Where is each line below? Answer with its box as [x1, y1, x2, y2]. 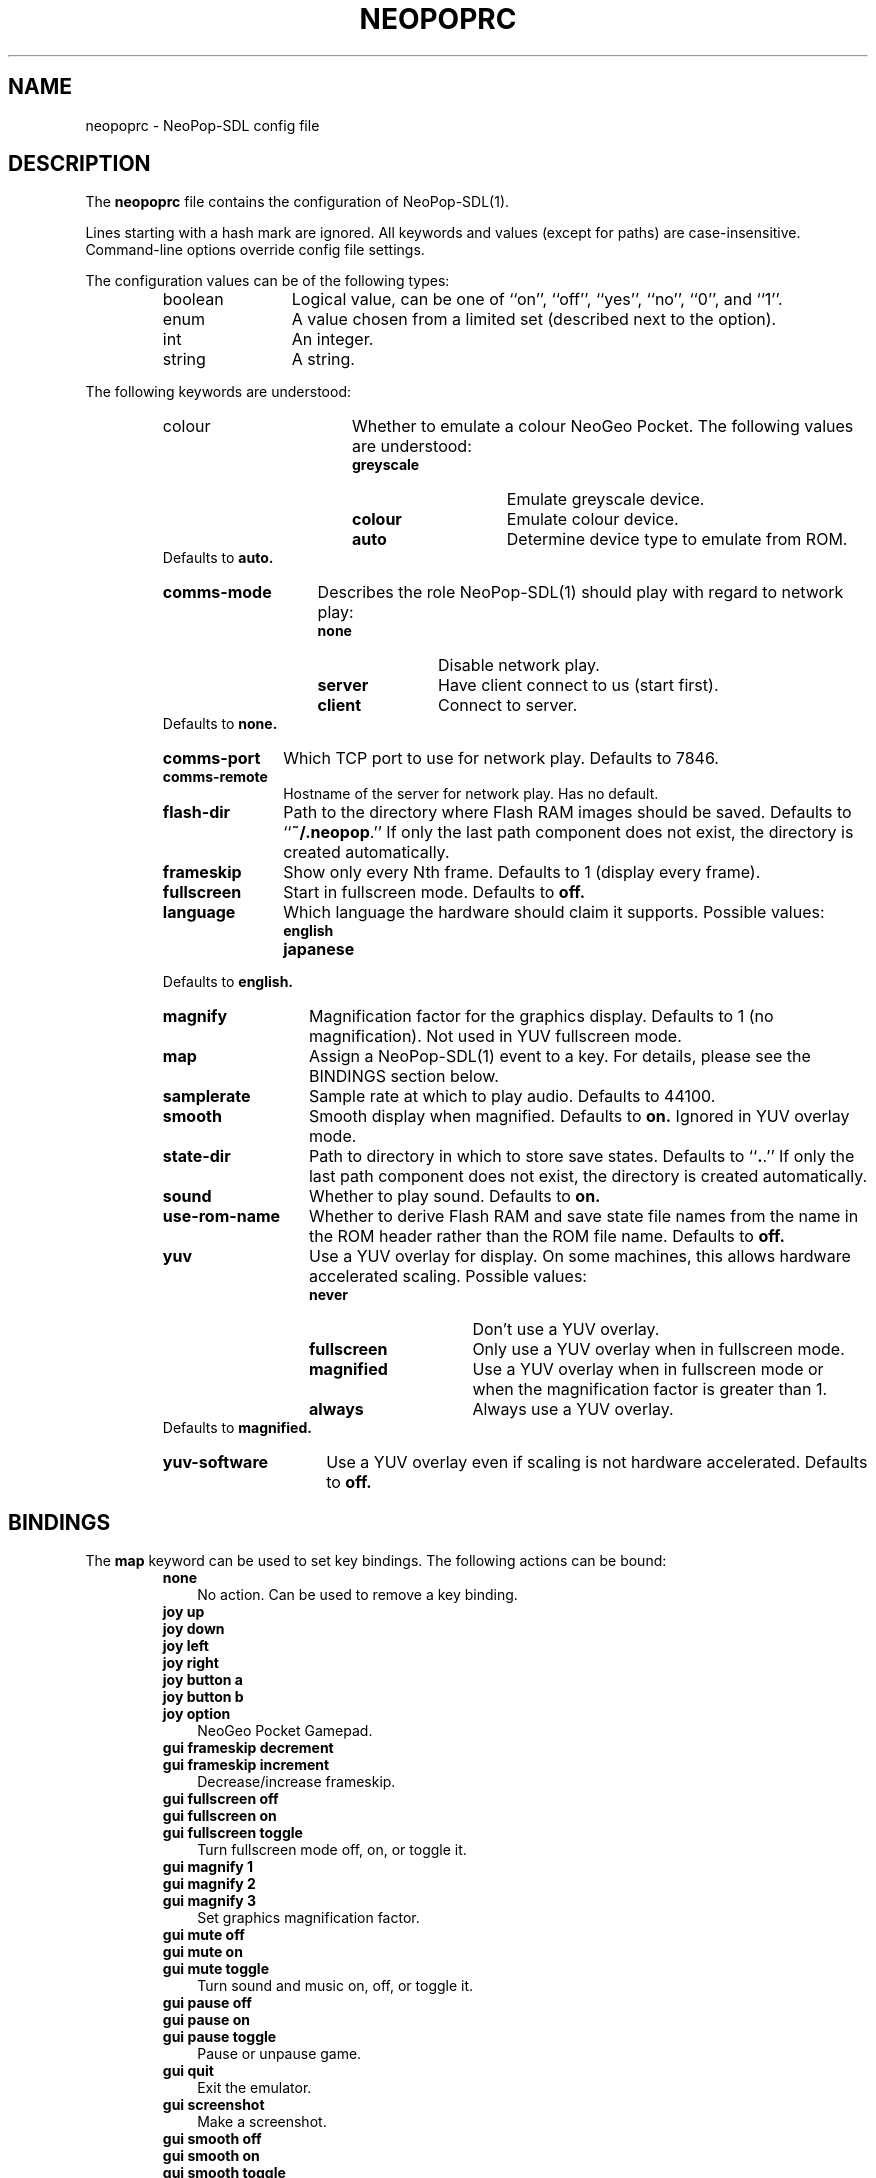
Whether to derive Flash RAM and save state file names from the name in [308, 1206, 859, 1227]
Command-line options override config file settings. [85, 241, 425, 259]
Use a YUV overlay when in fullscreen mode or [472, 1359, 824, 1380]
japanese [283, 939, 355, 960]
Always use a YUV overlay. [472, 1399, 674, 1420]
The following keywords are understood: [85, 383, 351, 401]
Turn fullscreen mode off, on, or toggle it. [197, 1841, 467, 1859]
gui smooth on [162, 2147, 260, 2165]
